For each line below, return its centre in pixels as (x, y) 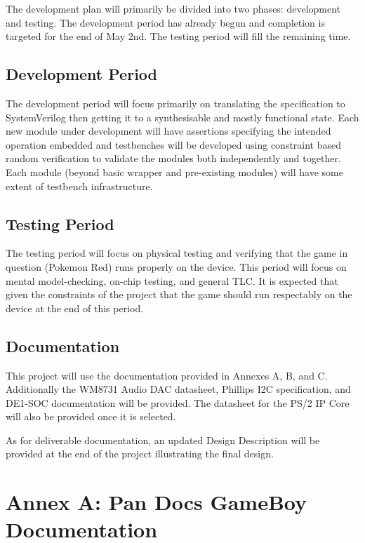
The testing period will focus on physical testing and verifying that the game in (177, 253)
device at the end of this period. (75, 308)
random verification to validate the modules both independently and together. (173, 158)
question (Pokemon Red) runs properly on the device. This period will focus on (176, 266)
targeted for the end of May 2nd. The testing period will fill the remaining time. (178, 36)
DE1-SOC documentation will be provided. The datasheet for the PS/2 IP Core (178, 402)
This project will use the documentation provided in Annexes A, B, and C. (167, 375)
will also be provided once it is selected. (91, 416)
